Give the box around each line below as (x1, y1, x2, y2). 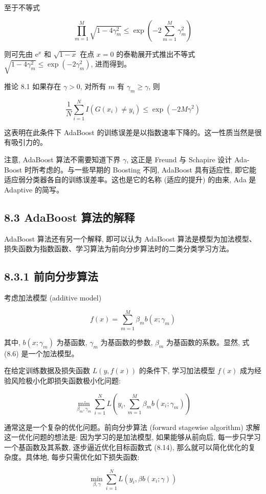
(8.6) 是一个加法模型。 (4, 348, 79, 358)
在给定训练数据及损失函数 (4, 365, 90, 376)
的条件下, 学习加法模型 (139, 365, 215, 376)
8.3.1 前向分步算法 (4, 268, 98, 284)
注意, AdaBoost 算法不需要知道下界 (4, 154, 121, 165)
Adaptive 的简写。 (4, 184, 63, 195)
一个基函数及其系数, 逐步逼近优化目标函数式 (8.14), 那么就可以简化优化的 (4, 441, 249, 452)
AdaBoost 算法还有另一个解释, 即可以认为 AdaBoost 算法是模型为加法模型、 (4, 233, 256, 244)
